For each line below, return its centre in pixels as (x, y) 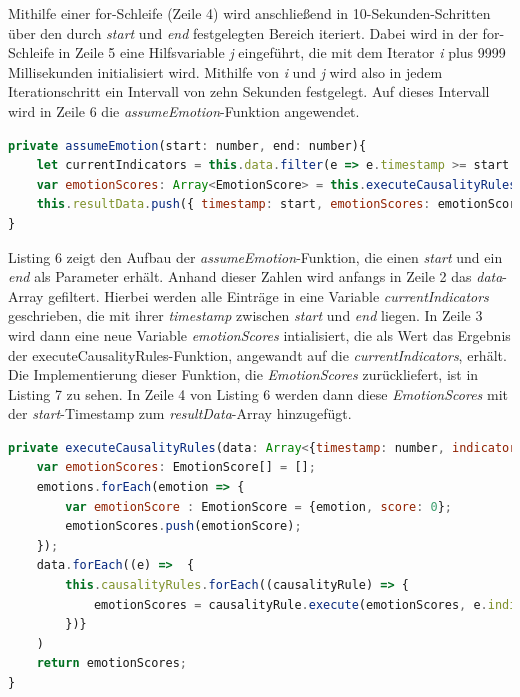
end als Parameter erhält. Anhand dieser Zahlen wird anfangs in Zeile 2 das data (255, 276)
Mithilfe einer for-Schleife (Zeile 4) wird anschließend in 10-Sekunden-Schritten (249, 13)
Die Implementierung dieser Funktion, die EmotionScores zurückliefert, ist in (243, 374)
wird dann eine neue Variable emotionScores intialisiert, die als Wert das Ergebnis (259, 334)
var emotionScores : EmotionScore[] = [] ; (176, 467)
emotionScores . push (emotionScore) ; (183, 526)
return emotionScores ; (111, 663)
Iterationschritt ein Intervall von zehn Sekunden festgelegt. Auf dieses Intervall (249, 91)
